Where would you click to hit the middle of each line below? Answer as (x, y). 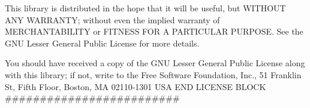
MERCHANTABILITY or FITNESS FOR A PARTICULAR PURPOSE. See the (154, 31)
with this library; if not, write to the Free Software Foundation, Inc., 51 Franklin (153, 74)
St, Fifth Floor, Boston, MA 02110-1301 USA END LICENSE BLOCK (136, 86)
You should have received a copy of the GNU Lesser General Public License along (155, 63)
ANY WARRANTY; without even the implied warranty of (112, 19)
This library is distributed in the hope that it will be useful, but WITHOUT (145, 8)
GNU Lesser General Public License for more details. (102, 43)
